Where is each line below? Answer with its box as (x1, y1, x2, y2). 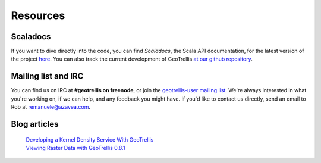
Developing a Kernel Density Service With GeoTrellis (26, 136, 154, 143)
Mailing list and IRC (11, 71, 84, 81)
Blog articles (11, 119, 59, 129)
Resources (11, 9, 65, 22)
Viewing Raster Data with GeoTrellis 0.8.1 (26, 144, 125, 151)
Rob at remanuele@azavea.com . (11, 104, 90, 111)
